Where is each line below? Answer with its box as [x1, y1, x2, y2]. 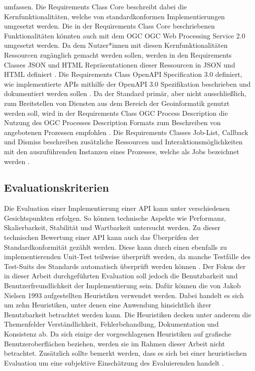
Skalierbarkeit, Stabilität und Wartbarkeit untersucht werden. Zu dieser [4, 222, 220, 233]
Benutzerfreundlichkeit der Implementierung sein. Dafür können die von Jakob [4, 280, 241, 291]
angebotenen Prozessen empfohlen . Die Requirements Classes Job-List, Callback [4, 127, 249, 137]
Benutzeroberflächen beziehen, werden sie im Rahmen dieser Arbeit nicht [4, 338, 225, 348]
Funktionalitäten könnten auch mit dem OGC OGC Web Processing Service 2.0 [4, 30, 245, 40]
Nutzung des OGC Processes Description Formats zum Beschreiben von [4, 117, 221, 128]
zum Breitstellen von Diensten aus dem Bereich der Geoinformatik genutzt [4, 98, 230, 108]
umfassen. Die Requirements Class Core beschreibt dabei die [4, 1, 187, 11]
